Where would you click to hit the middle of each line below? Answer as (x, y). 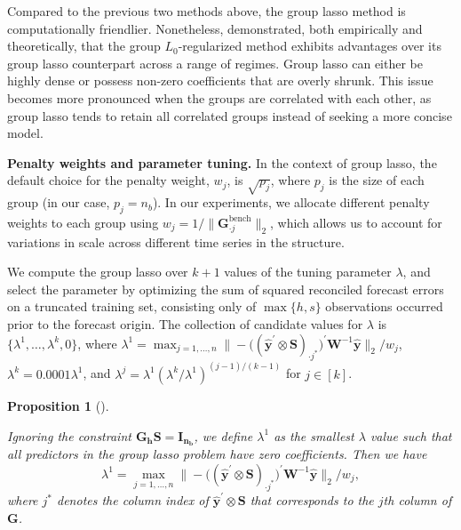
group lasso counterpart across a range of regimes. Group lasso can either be (215, 63)
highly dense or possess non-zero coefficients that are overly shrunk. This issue (220, 80)
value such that (411, 435)
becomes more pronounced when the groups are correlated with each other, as (219, 97)
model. (25, 133)
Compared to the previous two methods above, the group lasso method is (207, 11)
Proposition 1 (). (58, 405)
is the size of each (377, 180)
